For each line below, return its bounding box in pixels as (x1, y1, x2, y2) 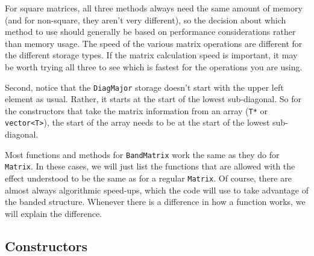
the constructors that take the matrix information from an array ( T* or (5, 104, 268, 117)
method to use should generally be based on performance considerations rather (5, 25, 296, 38)
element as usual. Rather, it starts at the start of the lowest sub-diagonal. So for (5, 93, 302, 105)
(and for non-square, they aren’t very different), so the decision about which (5, 13, 286, 26)
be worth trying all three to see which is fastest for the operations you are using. (5, 60, 303, 73)
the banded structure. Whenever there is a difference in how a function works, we (5, 195, 306, 208)
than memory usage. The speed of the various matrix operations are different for (5, 37, 303, 49)
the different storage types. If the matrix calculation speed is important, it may (5, 49, 298, 61)
